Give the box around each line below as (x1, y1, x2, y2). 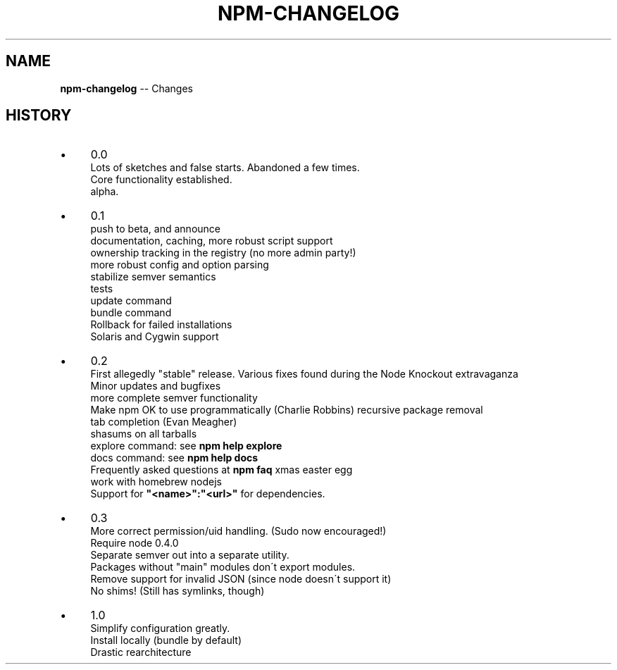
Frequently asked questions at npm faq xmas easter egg (90, 464, 353, 476)
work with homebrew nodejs (90, 476, 222, 488)
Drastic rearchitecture (90, 646, 192, 659)
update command (90, 294, 172, 307)
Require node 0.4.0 (90, 537, 179, 550)
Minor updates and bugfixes (90, 380, 221, 392)
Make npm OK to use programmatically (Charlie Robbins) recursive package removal (90, 404, 483, 416)
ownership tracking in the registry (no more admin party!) (90, 247, 356, 259)
